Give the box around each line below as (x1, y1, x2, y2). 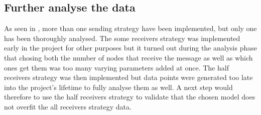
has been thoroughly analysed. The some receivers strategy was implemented (4, 32, 240, 43)
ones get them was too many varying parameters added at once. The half (4, 62, 229, 72)
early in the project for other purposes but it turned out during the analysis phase (4, 42, 257, 53)
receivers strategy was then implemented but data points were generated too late (4, 72, 253, 82)
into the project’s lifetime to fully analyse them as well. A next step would (4, 81, 233, 92)
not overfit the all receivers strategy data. (4, 101, 132, 111)
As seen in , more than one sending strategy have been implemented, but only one (4, 23, 257, 33)
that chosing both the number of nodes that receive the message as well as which (4, 52, 253, 62)
